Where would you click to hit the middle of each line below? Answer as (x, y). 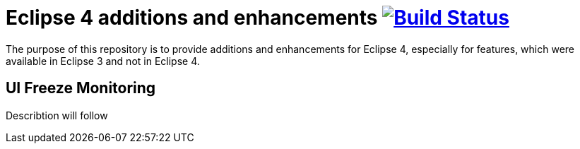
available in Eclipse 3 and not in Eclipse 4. (103, 61)
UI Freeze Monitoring (81, 88)
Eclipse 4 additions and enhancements (192, 18)
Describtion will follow (57, 115)
